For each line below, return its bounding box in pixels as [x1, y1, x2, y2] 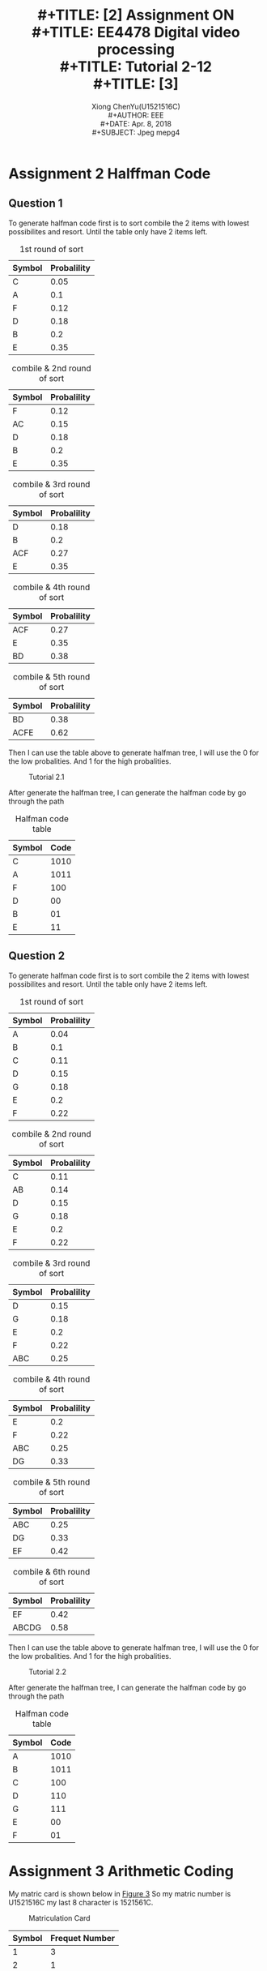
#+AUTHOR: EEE [108, 110, 164, 120]
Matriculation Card [28, 1913, 91, 1922]
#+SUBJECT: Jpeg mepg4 [91, 127, 180, 137]
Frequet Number [49, 1932, 116, 1943]
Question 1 [8, 196, 63, 211]
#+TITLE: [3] [92, 75, 180, 93]
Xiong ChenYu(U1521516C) [91, 101, 180, 111]
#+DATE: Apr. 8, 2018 [100, 118, 172, 128]
